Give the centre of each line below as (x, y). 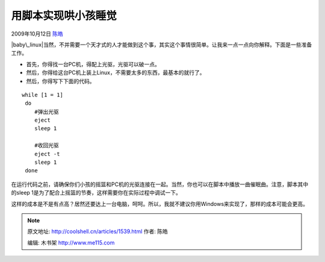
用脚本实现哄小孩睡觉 (64, 16)
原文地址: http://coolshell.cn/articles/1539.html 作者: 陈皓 (98, 231)
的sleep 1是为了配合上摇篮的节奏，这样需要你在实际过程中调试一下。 (96, 193)
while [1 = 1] (42, 95)
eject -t (47, 154)
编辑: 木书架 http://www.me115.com (71, 242)
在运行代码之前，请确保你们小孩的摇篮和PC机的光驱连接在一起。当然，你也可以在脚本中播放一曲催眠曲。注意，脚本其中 (160, 184)
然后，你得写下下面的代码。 (60, 81)
